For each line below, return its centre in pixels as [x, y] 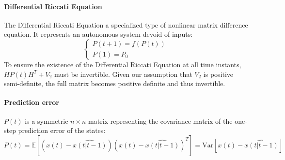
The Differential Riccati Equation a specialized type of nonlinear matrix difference [126, 24]
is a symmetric [47, 121]
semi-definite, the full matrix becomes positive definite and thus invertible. [115, 83]
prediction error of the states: [62, 130]
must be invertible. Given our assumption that [123, 74]
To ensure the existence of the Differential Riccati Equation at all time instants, [123, 64]
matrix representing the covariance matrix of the [160, 121]
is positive [218, 74]
